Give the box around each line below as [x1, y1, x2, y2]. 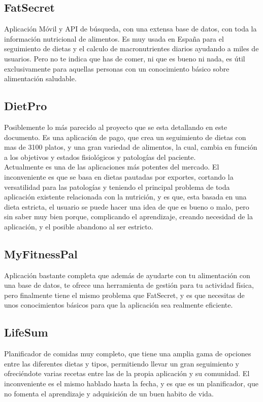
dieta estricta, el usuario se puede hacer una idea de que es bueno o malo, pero [4, 201, 249, 212]
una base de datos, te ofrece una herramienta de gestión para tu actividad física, [4, 280, 254, 290]
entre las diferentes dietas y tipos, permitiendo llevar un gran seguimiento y [4, 358, 239, 368]
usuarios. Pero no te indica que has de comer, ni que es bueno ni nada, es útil [4, 53, 245, 63]
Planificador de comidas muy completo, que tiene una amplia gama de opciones [4, 348, 251, 359]
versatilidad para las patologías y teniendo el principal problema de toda [4, 181, 230, 192]
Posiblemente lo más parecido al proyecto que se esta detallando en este [4, 121, 227, 132]
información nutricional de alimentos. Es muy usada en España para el [4, 33, 224, 44]
